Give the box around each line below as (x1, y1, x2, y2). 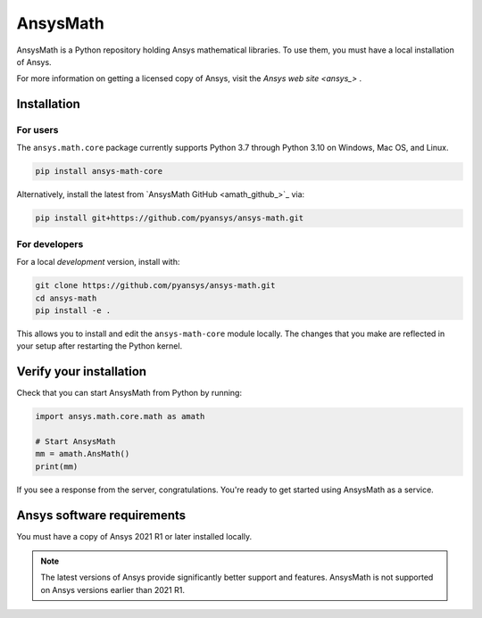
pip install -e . (35, 305, 112, 316)
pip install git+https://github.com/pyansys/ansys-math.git (35, 213, 304, 223)
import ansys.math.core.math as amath (35, 411, 205, 422)
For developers (16, 237, 84, 250)
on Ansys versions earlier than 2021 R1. (40, 584, 185, 595)
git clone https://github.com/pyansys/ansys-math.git (35, 281, 276, 291)
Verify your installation (16, 364, 147, 379)
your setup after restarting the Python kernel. (16, 341, 183, 351)
